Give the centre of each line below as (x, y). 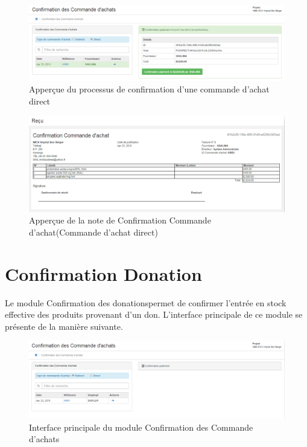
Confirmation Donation (103, 273)
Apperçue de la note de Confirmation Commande (120, 220)
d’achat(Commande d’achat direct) (93, 232)
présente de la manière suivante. (64, 326)
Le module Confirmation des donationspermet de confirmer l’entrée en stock (146, 302)
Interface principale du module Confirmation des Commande (141, 427)
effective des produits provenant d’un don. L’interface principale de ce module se (154, 314)
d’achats (44, 439)
